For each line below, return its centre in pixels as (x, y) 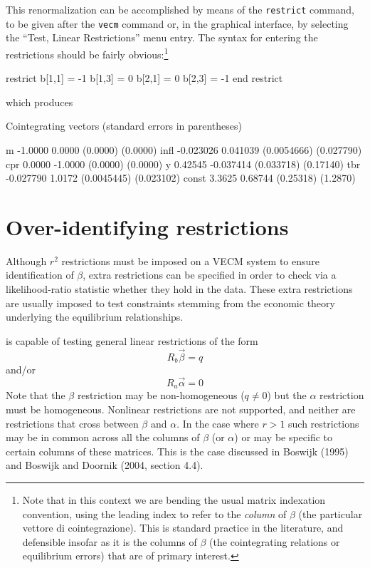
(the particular (331, 513)
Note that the (36, 395)
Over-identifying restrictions (147, 226)
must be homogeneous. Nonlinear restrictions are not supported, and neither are (181, 409)
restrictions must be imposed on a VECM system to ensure (191, 260)
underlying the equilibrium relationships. (95, 317)
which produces (39, 102)
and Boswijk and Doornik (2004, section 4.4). (105, 465)
